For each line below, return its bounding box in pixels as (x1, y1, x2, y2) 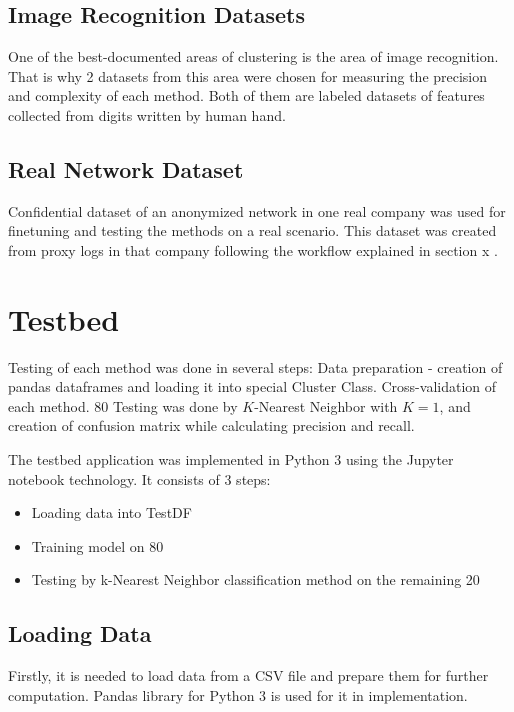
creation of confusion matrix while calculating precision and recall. (8, 415, 415, 436)
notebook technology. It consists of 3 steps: (8, 468, 271, 489)
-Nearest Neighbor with (254, 395, 398, 416)
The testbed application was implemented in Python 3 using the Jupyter (8, 449, 454, 470)
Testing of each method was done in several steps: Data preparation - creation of (8, 356, 503, 377)
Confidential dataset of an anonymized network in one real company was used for (8, 200, 506, 221)
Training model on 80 (31, 535, 164, 556)
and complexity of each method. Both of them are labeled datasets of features (8, 85, 485, 106)
